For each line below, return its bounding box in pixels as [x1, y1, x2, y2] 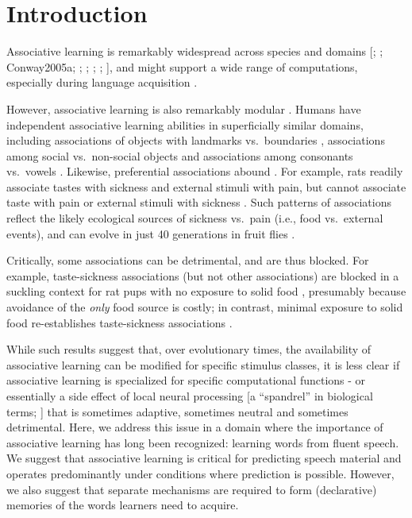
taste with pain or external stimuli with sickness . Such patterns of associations [6, 194, 391, 211]
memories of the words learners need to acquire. [6, 497, 239, 513]
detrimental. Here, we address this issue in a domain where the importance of [6, 419, 383, 435]
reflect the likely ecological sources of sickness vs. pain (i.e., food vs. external [6, 210, 383, 226]
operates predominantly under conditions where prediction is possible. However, [6, 465, 395, 481]
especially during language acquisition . [6, 74, 198, 91]
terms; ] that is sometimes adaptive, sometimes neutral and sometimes [6, 403, 348, 419]
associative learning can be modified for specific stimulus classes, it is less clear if [6, 356, 400, 373]
